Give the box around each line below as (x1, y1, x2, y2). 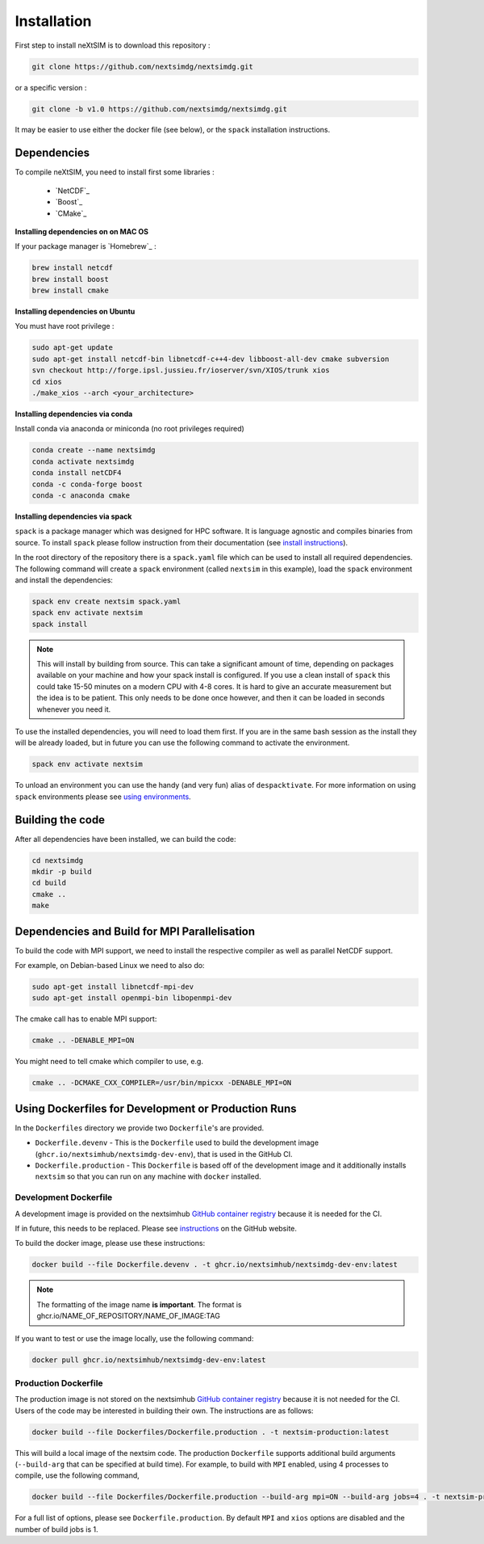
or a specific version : (15, 82, 87, 92)
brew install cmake (31, 286, 109, 295)
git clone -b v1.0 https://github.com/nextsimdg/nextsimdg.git (31, 104, 288, 113)
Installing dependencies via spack (15, 511, 132, 521)
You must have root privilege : (15, 322, 115, 331)
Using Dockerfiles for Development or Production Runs (15, 1101, 298, 1115)
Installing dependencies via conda (15, 409, 133, 419)
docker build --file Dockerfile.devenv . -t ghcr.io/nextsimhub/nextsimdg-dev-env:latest (31, 1260, 398, 1269)
